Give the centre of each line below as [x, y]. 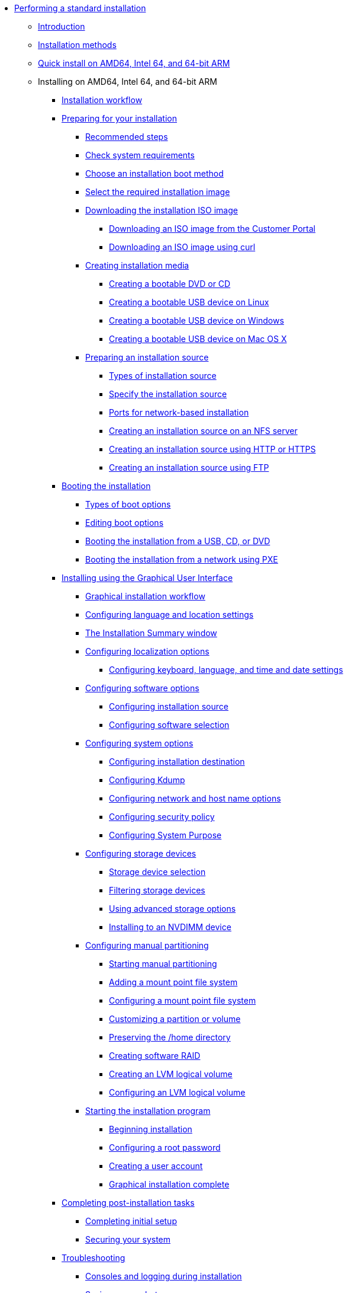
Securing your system [128, 1239]
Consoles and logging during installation [164, 1276]
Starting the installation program [148, 1111]
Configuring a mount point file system [183, 1000]
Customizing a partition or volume [175, 1019]
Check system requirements [140, 155]
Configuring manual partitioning [147, 945]
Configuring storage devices [141, 853]
